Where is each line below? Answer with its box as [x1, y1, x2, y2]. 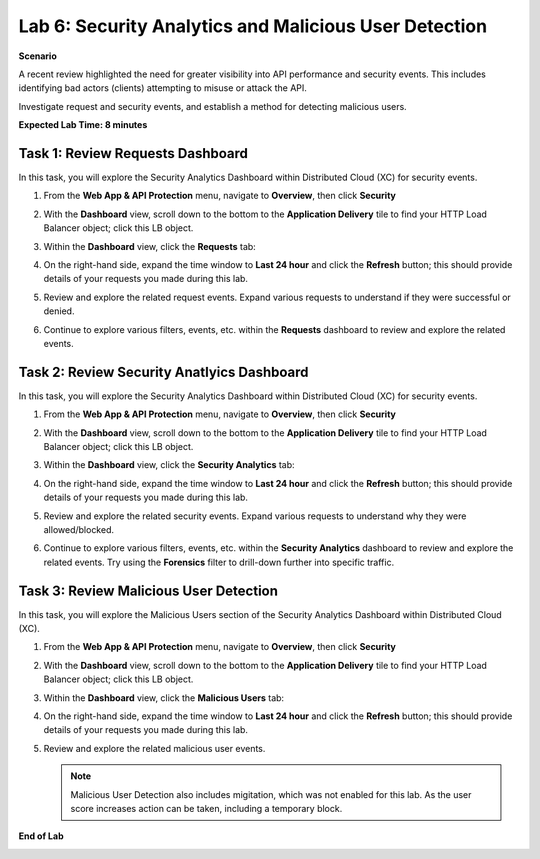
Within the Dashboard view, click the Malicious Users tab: [43, 691, 285, 704]
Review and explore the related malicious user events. [43, 742, 266, 754]
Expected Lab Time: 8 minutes [18, 119, 148, 131]
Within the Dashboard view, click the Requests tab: [43, 240, 257, 252]
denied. [43, 305, 75, 317]
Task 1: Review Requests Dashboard [18, 145, 249, 162]
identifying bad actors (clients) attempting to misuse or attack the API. [18, 82, 307, 94]
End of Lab [18, 830, 64, 842]
